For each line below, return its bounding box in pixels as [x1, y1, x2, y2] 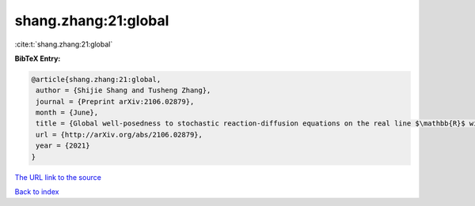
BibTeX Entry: [14, 54, 61, 63]
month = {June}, [36, 108, 99, 118]
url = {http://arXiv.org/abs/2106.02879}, [36, 130, 203, 139]
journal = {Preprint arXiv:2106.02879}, [36, 97, 195, 106]
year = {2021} [36, 141, 90, 150]
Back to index [14, 187, 59, 197]
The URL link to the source [14, 172, 102, 182]
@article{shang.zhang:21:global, [31, 75, 161, 84]
